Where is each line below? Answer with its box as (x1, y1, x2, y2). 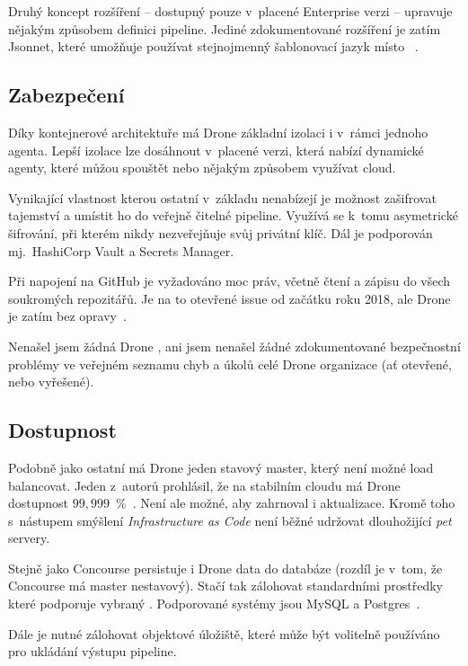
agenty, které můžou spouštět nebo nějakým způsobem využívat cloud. (8, 158, 396, 177)
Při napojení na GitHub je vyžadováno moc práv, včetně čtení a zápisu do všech (8, 271, 451, 290)
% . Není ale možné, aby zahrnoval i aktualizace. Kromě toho (115, 493, 455, 512)
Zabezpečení (8, 81, 125, 109)
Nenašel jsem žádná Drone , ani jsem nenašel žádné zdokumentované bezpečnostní (8, 336, 461, 355)
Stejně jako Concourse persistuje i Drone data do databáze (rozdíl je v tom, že (8, 558, 443, 577)
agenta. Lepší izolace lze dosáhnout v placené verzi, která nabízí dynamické (8, 140, 424, 159)
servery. (8, 528, 50, 547)
